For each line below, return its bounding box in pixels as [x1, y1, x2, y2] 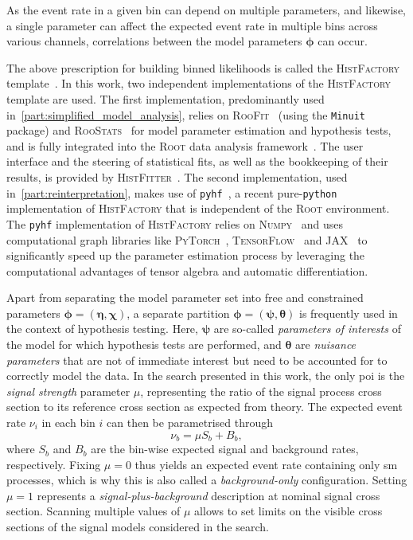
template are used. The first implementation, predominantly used [6, 90, 325, 107]
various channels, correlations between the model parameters [6, 33, 302, 49]
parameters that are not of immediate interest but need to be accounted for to [6, 351, 388, 368]
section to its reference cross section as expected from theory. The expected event [6, 398, 403, 415]
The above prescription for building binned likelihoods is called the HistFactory [6, 59, 400, 76]
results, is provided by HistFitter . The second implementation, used [6, 169, 348, 185]
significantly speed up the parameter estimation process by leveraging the [6, 247, 365, 264]
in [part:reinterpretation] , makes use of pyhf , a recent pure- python [6, 184, 337, 201]
